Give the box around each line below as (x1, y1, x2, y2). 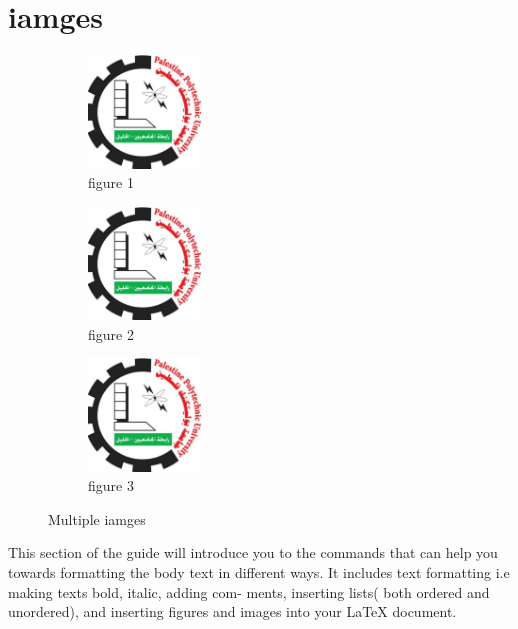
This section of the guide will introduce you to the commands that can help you (8, 542, 498, 563)
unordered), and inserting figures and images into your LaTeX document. (8, 601, 457, 622)
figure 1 (88, 172, 134, 193)
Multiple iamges (48, 508, 146, 529)
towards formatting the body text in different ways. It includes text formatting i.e (8, 562, 510, 582)
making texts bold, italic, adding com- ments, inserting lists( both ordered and (8, 581, 490, 602)
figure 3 (88, 475, 134, 496)
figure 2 (88, 323, 134, 344)
